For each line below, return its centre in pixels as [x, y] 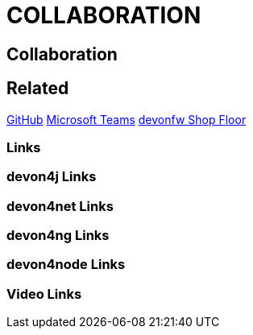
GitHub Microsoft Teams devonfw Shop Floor [126, 119]
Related [38, 89]
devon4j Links [52, 177]
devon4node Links [66, 265]
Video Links [44, 294]
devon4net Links [60, 206]
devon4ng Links [58, 236]
